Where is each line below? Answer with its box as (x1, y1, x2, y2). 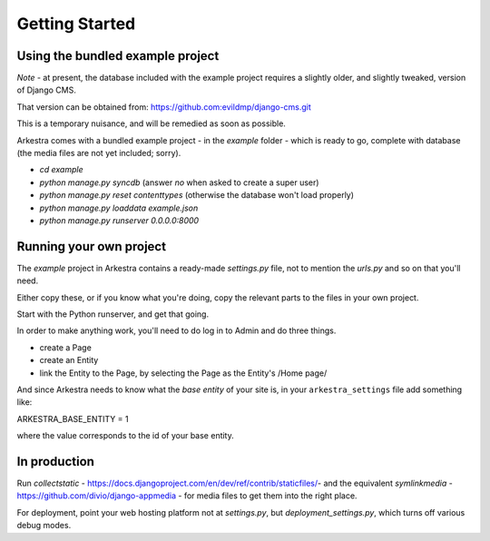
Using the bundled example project (16, 48, 220, 64)
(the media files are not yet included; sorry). (16, 148, 181, 159)
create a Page (39, 341, 93, 353)
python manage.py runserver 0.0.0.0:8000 (39, 214, 200, 226)
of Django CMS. (16, 84, 76, 95)
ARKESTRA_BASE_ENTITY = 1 (16, 413, 129, 424)
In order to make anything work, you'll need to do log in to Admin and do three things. (16, 325, 337, 336)
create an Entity (39, 355, 99, 366)
